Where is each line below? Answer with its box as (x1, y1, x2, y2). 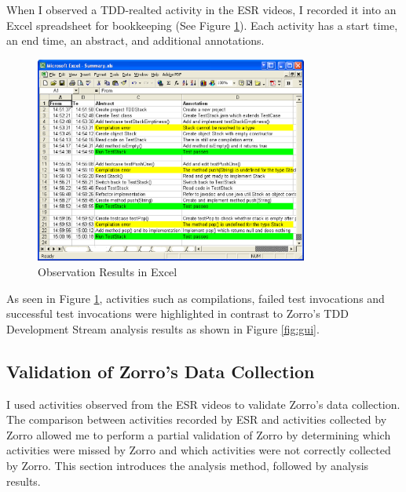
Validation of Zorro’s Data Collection (6, 359, 315, 383)
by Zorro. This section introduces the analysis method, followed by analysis (6, 457, 369, 474)
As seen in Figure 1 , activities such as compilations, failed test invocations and (6, 290, 385, 306)
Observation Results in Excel (38, 264, 177, 280)
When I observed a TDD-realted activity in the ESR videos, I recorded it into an (6, 2, 397, 17)
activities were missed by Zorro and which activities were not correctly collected (6, 442, 391, 458)
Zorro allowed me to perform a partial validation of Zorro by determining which (6, 426, 391, 443)
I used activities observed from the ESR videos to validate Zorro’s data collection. (6, 395, 401, 412)
